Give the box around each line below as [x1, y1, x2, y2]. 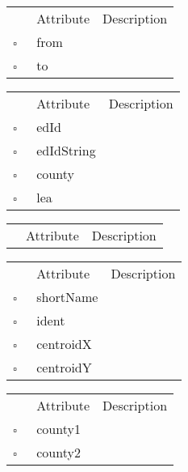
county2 [36, 443, 81, 461]
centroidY [36, 358, 92, 376]
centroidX [36, 334, 92, 353]
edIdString [36, 141, 96, 159]
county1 [36, 419, 81, 438]
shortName [36, 287, 98, 306]
